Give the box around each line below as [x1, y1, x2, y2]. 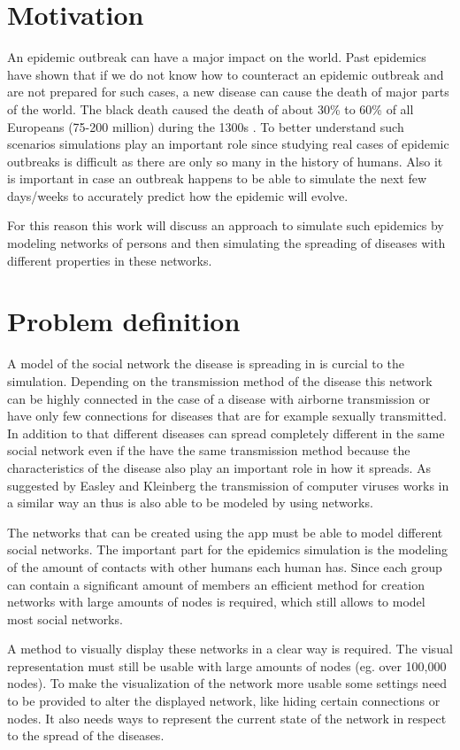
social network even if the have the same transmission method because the [7, 441, 410, 460]
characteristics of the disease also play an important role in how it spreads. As [7, 458, 432, 476]
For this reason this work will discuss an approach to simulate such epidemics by [7, 216, 444, 235]
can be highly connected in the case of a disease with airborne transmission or [7, 389, 431, 407]
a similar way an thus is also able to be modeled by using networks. [7, 493, 373, 512]
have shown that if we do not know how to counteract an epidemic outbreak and [7, 65, 444, 83]
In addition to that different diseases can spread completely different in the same [7, 423, 445, 442]
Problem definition [7, 303, 241, 339]
